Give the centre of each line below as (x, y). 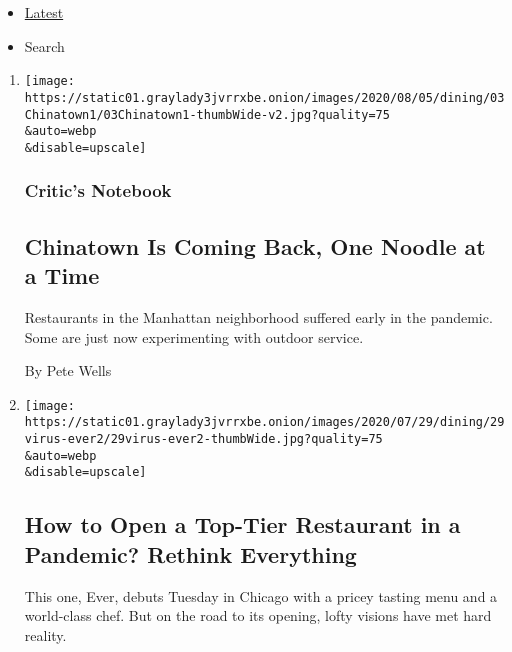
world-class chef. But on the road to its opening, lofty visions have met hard (258, 615)
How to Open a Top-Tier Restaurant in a (242, 524)
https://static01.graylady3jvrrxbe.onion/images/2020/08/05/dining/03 (264, 97)
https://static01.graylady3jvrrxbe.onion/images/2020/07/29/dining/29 (264, 422)
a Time (62, 275)
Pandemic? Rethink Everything (190, 553)
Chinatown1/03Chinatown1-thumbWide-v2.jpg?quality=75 (207, 114)
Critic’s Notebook (98, 190)
